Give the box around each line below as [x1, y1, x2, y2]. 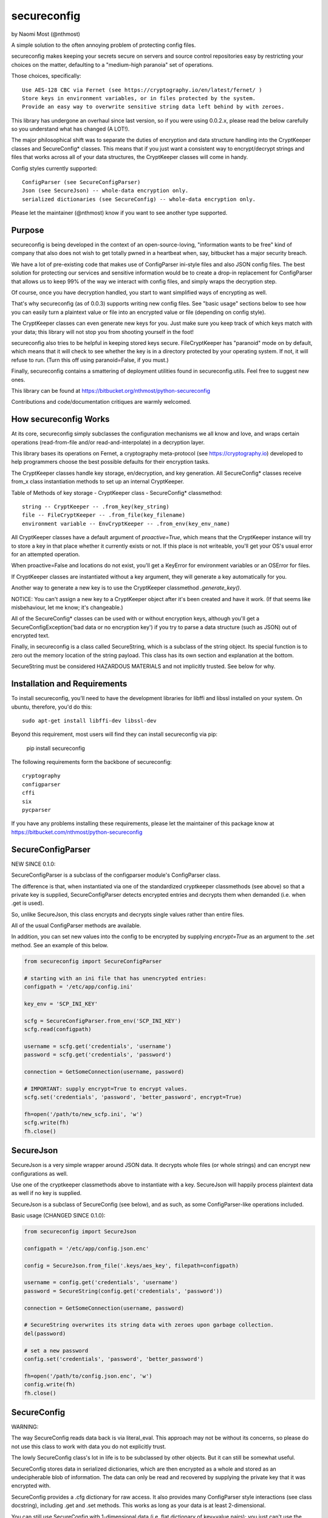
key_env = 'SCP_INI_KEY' [24, 1000, 98, 1007]
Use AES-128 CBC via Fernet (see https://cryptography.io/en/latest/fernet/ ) [22, 86, 262, 94]
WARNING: [11, 1423, 39, 1431]
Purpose [11, 225, 44, 235]
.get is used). [11, 899, 44, 907]
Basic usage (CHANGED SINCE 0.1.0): [11, 1212, 106, 1219]
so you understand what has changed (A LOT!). [11, 125, 130, 133]
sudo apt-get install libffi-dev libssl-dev [22, 717, 157, 724]
